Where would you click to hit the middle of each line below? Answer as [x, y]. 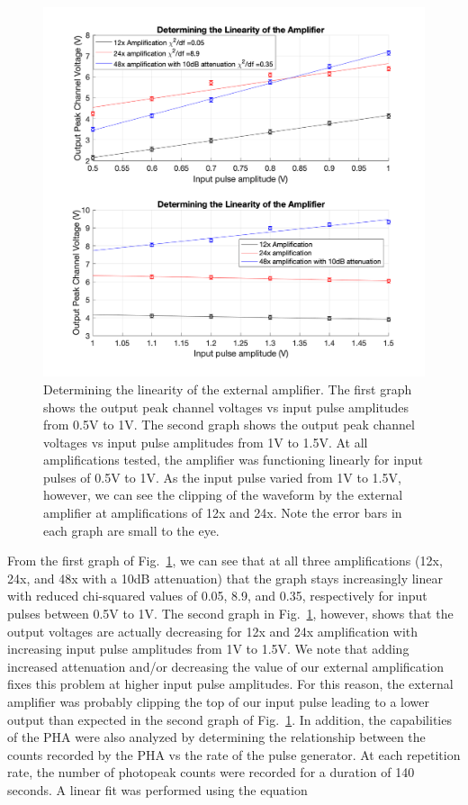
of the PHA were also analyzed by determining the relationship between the [216, 737]
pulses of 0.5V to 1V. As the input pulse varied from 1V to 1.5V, [222, 477]
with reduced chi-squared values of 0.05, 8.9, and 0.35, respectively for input [217, 596]
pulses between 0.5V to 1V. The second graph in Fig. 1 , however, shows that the [230, 614]
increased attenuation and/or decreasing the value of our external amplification [225, 666]
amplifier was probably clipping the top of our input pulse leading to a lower [218, 702]
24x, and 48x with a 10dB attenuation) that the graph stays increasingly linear [225, 578]
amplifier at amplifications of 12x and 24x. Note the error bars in [223, 513]
